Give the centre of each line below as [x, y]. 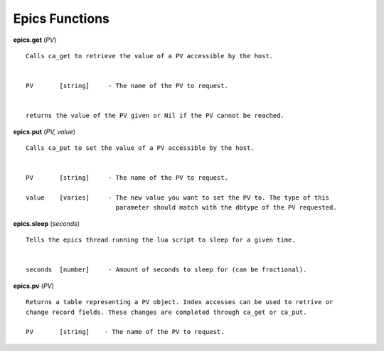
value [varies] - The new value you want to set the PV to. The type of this [178, 198]
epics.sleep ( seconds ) [47, 223]
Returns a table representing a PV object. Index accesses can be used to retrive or [180, 302]
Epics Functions [61, 18]
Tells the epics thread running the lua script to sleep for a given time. [161, 240]
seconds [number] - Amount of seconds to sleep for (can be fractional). [166, 270]
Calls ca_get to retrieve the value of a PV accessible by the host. [150, 56]
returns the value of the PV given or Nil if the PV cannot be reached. [155, 116]
